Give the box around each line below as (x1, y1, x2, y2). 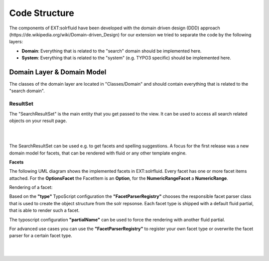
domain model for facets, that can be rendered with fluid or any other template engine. (9, 150, 187, 156)
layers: (9, 39, 23, 45)
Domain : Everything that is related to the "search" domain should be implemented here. (21, 48, 202, 54)
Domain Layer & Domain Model (9, 68, 107, 76)
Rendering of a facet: (9, 184, 53, 190)
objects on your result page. (9, 118, 67, 124)
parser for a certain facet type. (9, 233, 72, 239)
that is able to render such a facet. (9, 207, 80, 214)
